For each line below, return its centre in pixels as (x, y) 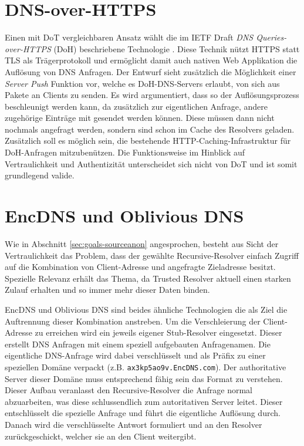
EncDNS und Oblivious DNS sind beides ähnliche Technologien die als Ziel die (146, 309)
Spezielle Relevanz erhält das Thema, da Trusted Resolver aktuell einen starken (148, 278)
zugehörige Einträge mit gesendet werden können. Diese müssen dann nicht (140, 118)
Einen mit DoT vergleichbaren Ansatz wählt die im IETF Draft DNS (129, 37)
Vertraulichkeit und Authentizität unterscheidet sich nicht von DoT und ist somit (151, 163)
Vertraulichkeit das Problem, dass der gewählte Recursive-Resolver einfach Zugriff (152, 255)
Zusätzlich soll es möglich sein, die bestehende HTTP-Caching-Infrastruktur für (148, 141)
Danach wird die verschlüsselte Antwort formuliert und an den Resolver (134, 424)
